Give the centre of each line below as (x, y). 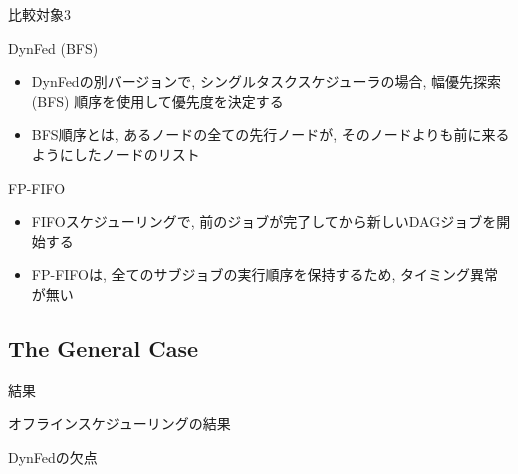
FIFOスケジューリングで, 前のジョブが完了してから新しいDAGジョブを (264, 221)
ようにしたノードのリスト (115, 153)
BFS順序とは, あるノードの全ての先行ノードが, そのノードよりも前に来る (270, 134)
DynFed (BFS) (53, 47)
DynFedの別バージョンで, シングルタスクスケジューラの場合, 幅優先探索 (266, 81)
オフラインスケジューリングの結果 (119, 423)
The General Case (103, 347)
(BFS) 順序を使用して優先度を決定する (157, 100)
